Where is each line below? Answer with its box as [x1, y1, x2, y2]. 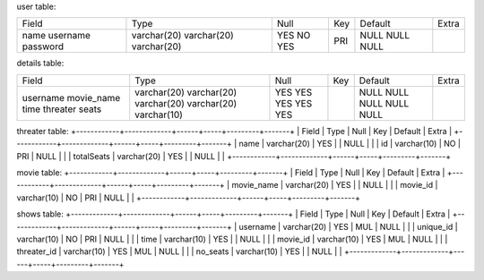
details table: [16, 58, 65, 69]
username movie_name [22, 91, 121, 104]
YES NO [276, 30, 311, 42]
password [22, 40, 65, 53]
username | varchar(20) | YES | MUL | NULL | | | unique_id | [238, 221, 458, 232]
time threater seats [22, 103, 102, 115]
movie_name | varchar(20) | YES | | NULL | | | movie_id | [231, 180, 438, 191]
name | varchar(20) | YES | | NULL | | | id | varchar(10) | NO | [238, 139, 462, 149]
